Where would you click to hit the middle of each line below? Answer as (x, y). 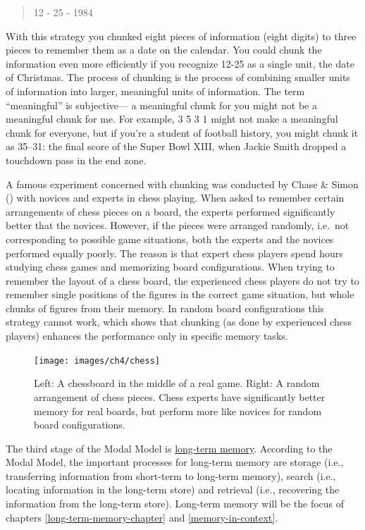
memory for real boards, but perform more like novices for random (178, 411)
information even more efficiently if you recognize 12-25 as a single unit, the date (180, 63)
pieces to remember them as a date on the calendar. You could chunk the (164, 50)
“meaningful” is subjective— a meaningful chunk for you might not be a (161, 105)
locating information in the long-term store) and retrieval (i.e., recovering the (173, 489)
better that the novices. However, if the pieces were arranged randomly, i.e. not (178, 225)
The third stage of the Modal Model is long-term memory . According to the (169, 448)
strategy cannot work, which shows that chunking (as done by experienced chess (179, 322)
